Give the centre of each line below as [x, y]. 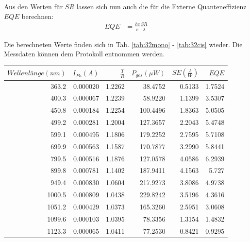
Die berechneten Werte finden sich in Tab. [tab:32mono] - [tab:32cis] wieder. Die [123, 44]
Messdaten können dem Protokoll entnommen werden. [84, 54]
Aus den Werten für [33, 6]
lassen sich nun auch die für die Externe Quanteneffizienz [161, 6]
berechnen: [37, 16]
